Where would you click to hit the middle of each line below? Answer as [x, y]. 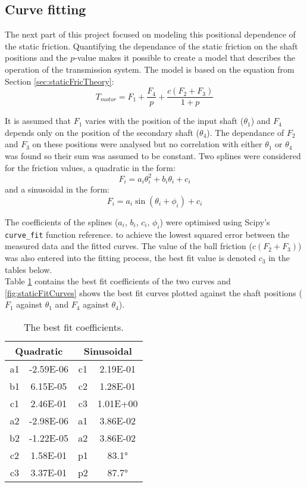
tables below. [29, 269]
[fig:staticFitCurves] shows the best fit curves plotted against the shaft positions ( [153, 292]
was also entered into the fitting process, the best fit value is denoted [131, 258]
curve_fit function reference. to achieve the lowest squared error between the [147, 234]
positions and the [36, 58]
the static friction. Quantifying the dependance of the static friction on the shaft [151, 46]
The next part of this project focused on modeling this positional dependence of [150, 34]
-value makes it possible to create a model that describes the [185, 58]
